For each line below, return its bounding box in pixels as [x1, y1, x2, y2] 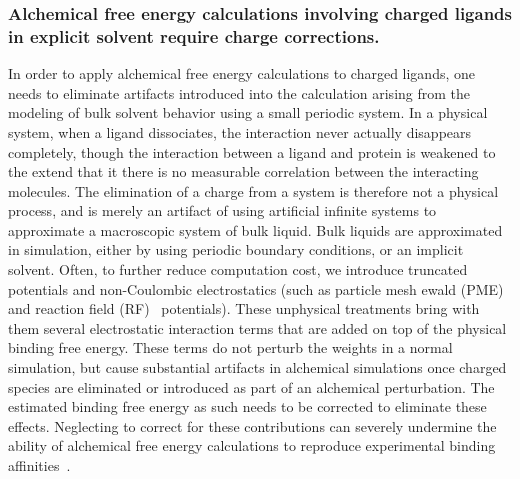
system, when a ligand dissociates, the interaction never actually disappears [8, 121, 472, 142]
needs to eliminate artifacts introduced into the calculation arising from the [8, 82, 471, 103]
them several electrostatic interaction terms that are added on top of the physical [8, 317, 507, 338]
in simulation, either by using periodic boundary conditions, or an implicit [8, 239, 464, 260]
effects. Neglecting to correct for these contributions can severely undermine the [8, 415, 497, 436]
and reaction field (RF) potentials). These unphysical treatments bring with [8, 298, 480, 319]
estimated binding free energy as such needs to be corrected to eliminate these [8, 396, 487, 417]
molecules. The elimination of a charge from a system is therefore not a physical [8, 180, 499, 201]
